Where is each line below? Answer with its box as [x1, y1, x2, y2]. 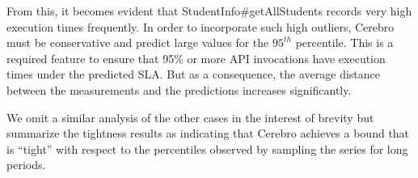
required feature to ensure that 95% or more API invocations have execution [6, 49, 386, 66]
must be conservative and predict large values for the [6, 34, 269, 51]
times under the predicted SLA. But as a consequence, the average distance [6, 66, 380, 83]
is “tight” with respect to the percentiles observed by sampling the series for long [6, 140, 408, 157]
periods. [6, 156, 46, 173]
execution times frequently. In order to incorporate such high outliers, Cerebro [6, 18, 395, 35]
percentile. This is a [295, 34, 394, 51]
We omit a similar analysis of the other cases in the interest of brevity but [6, 108, 374, 125]
